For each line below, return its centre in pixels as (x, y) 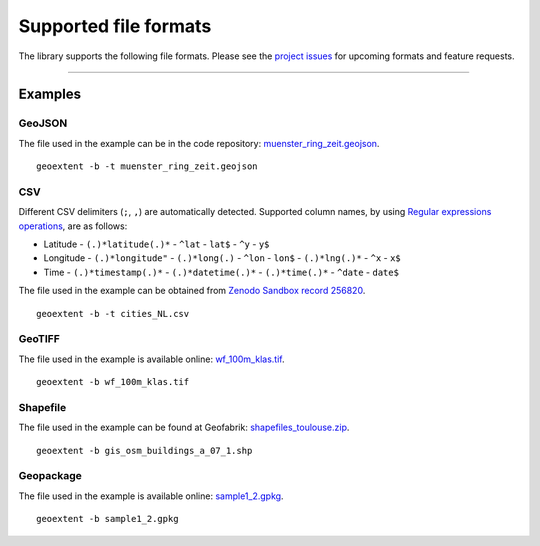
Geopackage (50, 476)
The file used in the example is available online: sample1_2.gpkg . (151, 496)
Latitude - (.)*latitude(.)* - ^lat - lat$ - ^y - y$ (156, 244)
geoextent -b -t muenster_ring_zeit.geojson (147, 166)
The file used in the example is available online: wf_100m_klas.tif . (151, 359)
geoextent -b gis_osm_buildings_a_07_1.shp (144, 450)
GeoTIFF (39, 339)
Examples (50, 94)
